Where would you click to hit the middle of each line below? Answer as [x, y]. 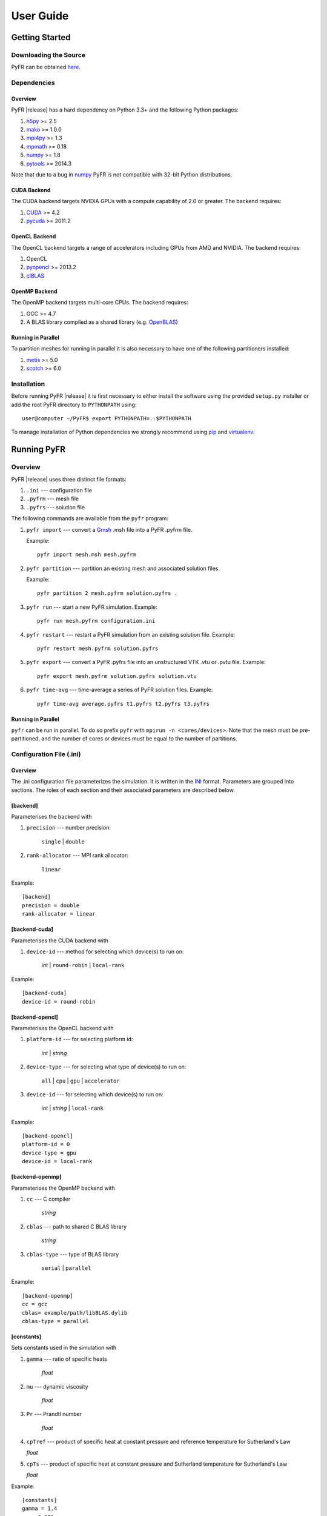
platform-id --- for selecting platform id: [80, 1039]
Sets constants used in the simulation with [64, 1348]
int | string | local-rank [73, 1108]
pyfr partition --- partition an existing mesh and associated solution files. [123, 568]
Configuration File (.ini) [46, 754]
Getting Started [41, 37]
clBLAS [35, 275]
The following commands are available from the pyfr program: [90, 518]
